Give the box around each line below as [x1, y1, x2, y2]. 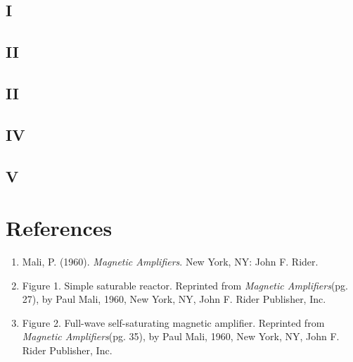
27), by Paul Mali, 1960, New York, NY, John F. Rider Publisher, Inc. [22, 292, 326, 306]
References [6, 213, 113, 242]
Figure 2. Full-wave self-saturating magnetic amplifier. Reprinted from [22, 315, 325, 330]
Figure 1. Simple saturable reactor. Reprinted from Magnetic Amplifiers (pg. [22, 277, 349, 292]
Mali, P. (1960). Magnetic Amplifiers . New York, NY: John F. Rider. [22, 254, 319, 269]
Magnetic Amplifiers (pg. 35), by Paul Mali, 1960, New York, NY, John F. [22, 329, 340, 344]
